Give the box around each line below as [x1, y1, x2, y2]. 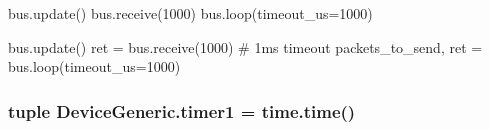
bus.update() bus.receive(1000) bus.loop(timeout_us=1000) [8, 3, 373, 23]
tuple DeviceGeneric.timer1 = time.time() [8, 98, 356, 123]
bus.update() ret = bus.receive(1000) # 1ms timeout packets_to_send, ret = [8, 36, 483, 57]
